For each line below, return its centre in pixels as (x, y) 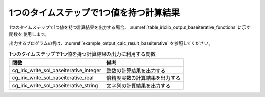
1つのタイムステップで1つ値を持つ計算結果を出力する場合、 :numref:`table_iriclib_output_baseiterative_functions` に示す (130, 27)
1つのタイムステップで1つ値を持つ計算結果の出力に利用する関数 (82, 54)
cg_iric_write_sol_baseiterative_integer (57, 70)
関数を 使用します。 (29, 34)
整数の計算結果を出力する (136, 71)
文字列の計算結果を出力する (138, 86)
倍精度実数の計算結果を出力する (143, 78)
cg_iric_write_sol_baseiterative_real (53, 78)
